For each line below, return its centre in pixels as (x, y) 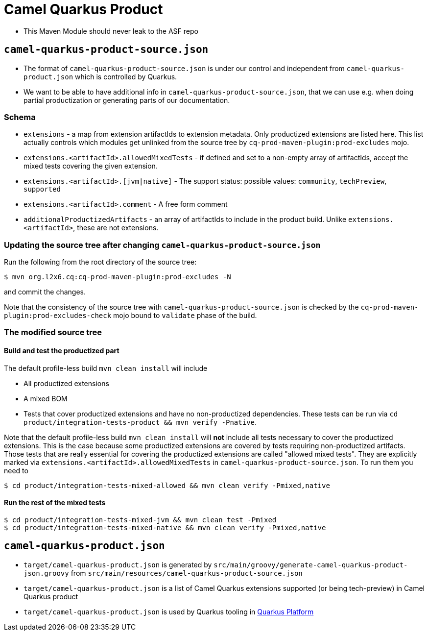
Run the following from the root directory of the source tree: (100, 262)
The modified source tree (53, 332)
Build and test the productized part (62, 351)
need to (16, 470)
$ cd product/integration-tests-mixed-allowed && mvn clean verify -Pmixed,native (167, 485)
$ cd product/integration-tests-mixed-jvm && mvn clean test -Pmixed (140, 520)
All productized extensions (66, 383)
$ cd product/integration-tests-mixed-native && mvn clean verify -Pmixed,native (165, 527)
